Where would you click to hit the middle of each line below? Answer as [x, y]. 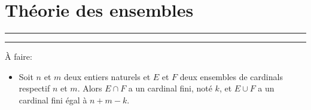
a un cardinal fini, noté [170, 88]
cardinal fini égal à [53, 100]
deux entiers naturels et [107, 76]
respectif [34, 88]
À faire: [19, 56]
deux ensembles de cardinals [231, 76]
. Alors [90, 88]
